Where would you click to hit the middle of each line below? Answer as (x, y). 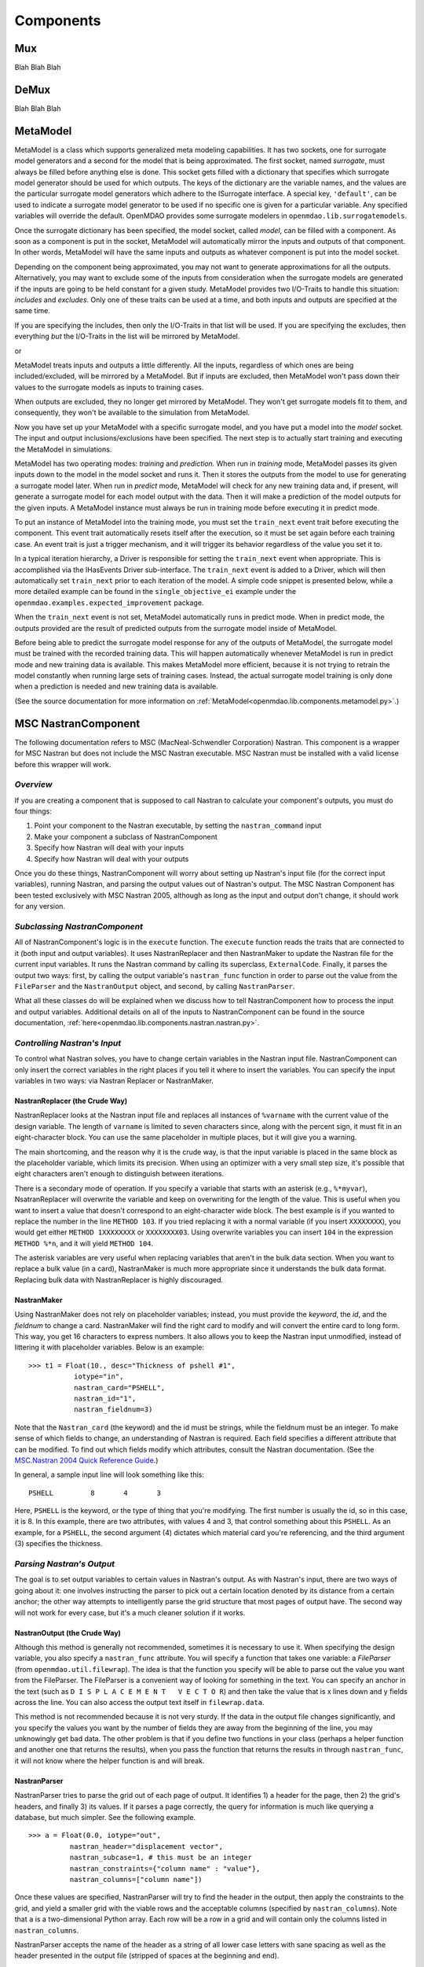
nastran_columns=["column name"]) (136, 1879)
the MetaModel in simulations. (63, 449)
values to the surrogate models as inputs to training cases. (109, 387)
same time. (33, 311)
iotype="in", (99, 1377)
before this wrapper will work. (63, 764)
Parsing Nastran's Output (65, 1564)
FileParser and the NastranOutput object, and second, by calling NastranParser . (155, 986)
